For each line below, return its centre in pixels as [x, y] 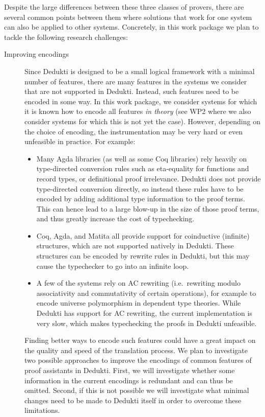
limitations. [42, 410]
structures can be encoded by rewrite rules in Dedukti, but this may [143, 256]
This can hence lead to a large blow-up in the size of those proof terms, [148, 208]
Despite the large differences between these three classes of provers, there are [124, 7]
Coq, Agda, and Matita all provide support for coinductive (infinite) [143, 235]
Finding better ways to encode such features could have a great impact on [140, 340]
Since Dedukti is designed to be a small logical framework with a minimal [140, 71]
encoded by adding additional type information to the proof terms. [141, 199]
